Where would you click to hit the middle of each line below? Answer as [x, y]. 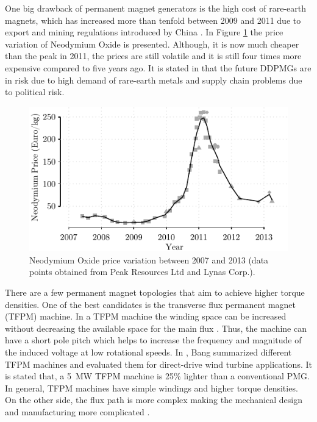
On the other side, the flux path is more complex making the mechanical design [154, 400]
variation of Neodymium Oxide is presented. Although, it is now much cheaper [152, 44]
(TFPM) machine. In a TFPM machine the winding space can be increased [146, 316]
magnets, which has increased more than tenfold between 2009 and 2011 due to [153, 20]
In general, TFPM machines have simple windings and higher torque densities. [151, 388]
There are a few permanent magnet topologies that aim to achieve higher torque [155, 292]
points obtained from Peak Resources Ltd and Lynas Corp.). [142, 272]
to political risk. [35, 92]
